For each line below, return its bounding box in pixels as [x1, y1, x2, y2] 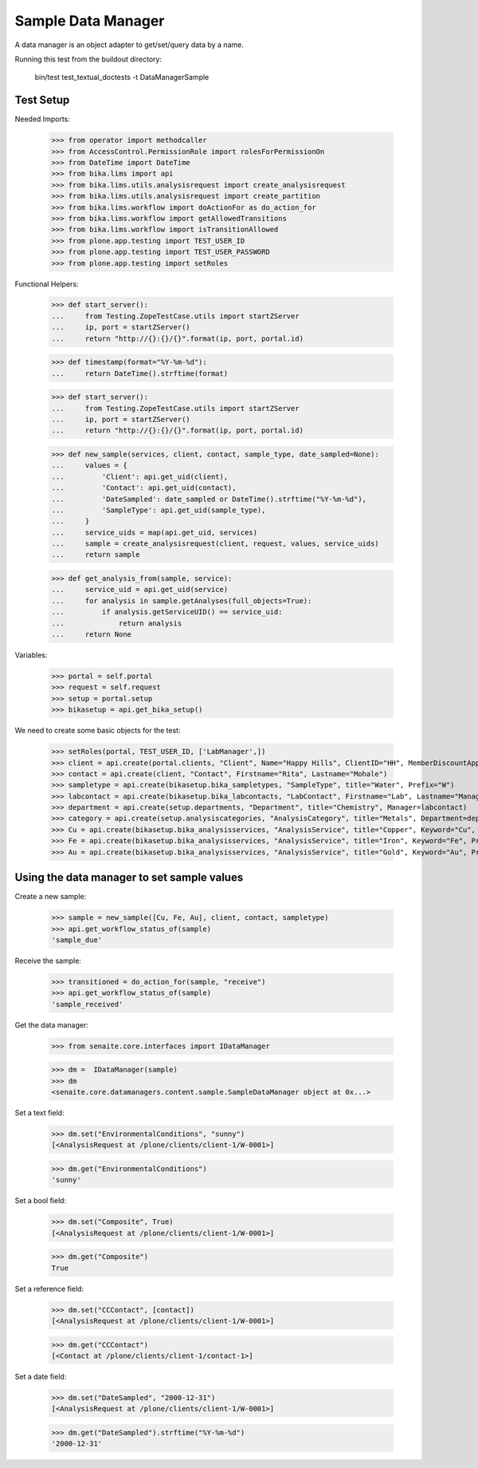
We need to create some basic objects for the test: [14, 726, 181, 736]
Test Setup [14, 93, 70, 107]
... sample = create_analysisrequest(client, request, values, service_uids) [51, 539, 380, 548]
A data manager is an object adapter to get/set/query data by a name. [14, 40, 245, 49]
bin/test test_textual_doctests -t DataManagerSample [34, 73, 210, 82]
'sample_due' [51, 935, 103, 945]
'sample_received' [51, 1000, 123, 1008]
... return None [51, 630, 131, 638]
